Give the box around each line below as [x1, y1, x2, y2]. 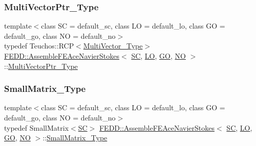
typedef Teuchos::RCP [4, 40, 74, 51]
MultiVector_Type [83, 40, 143, 51]
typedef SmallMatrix [4, 122, 69, 133]
